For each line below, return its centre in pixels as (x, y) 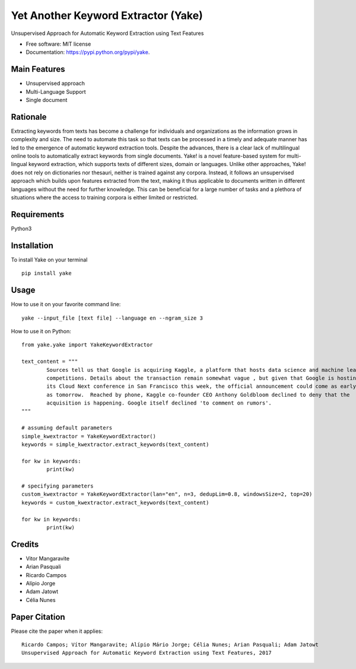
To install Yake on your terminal (49, 259)
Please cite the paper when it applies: (57, 631)
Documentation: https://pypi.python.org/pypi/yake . (88, 52)
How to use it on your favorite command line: (66, 304)
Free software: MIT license (58, 44)
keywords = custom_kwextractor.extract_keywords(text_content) (115, 502)
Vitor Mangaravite (48, 558)
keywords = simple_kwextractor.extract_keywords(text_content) (115, 445)
